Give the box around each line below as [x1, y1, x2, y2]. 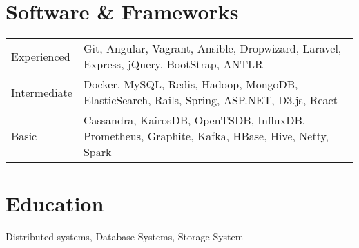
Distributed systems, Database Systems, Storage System [6, 229, 244, 244]
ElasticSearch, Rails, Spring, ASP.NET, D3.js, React [83, 92, 338, 108]
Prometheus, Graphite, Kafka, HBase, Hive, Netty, [83, 128, 329, 144]
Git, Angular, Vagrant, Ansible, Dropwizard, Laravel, [83, 40, 342, 57]
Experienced [11, 48, 70, 64]
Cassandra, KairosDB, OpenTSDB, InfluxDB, [83, 112, 306, 128]
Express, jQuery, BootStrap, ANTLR [83, 56, 263, 73]
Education [6, 189, 104, 218]
